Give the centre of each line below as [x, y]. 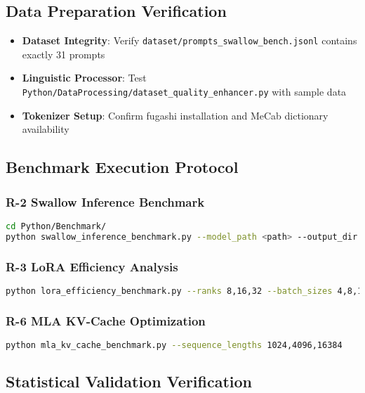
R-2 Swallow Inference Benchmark [105, 201]
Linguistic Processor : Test [84, 78]
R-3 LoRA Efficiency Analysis [92, 266]
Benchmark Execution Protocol [122, 167]
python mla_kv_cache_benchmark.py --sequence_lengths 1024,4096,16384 [174, 345]
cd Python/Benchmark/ [56, 226]
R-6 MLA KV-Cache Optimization [106, 320]
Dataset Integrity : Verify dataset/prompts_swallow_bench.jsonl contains [190, 40]
